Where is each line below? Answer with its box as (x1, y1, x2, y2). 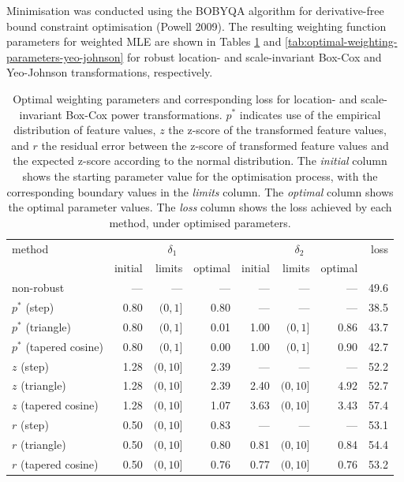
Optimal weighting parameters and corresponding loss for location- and (13, 90, 357, 106)
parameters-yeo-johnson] (6, 48, 124, 65)
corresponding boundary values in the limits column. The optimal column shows (6, 183, 394, 200)
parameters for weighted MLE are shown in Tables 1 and (6, 33, 282, 50)
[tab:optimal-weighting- (285, 33, 398, 50)
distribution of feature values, (13, 121, 156, 138)
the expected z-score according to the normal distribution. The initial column (13, 152, 387, 169)
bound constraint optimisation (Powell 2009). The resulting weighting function (6, 17, 387, 34)
